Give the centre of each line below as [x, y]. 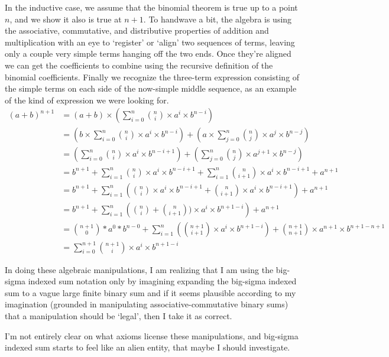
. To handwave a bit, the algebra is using [218, 19]
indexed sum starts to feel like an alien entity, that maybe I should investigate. [148, 347]
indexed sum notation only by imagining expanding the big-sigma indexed [162, 281]
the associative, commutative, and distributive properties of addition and [137, 30]
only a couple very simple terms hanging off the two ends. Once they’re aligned [148, 53]
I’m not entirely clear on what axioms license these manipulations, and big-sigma [152, 335]
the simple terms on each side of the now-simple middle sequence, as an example [151, 88]
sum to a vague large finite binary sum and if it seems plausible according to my [150, 292]
